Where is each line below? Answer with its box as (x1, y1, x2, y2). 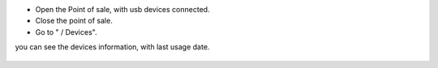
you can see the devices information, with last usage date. (15, 42, 210, 52)
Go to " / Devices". (35, 27, 97, 36)
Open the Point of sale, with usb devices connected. (35, 5, 210, 14)
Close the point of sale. (35, 16, 113, 26)
